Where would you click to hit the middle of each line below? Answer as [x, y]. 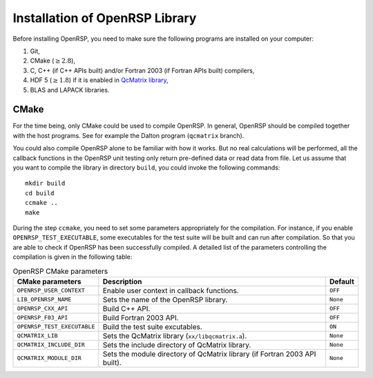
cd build [40, 193]
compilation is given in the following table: [73, 257]
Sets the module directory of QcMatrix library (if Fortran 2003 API [209, 354]
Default [342, 281]
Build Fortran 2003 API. [141, 317]
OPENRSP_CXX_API [42, 309]
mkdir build [45, 183]
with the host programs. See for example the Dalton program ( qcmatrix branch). [128, 135]
